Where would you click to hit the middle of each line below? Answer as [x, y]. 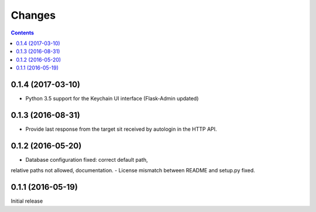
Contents [23, 33]
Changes [33, 15]
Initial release [27, 201]
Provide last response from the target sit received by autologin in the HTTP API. [121, 129]
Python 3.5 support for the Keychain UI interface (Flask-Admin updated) [112, 99]
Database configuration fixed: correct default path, [87, 159]
